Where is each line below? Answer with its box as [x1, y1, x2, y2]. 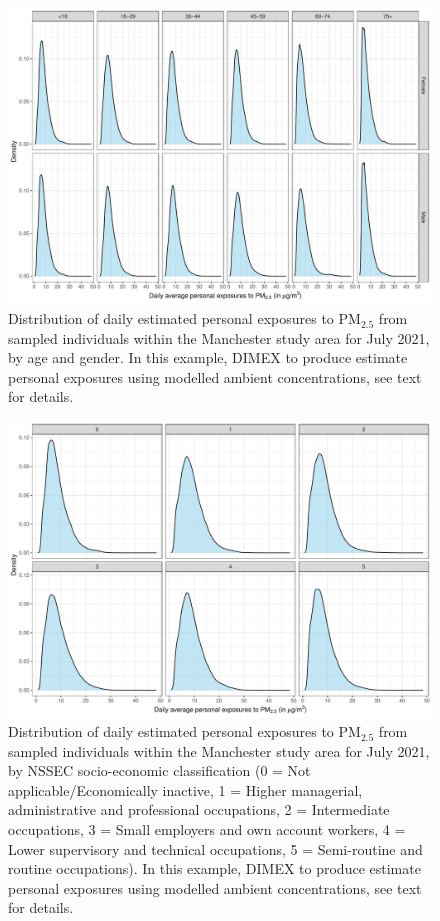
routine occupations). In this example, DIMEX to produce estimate [8, 858, 421, 879]
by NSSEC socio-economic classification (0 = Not [8, 760, 311, 781]
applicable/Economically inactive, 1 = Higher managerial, [8, 779, 363, 800]
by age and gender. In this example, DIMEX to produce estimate [8, 347, 408, 368]
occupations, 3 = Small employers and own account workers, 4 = [8, 819, 406, 840]
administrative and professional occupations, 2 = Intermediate [8, 799, 390, 820]
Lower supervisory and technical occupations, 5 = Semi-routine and [8, 838, 423, 859]
